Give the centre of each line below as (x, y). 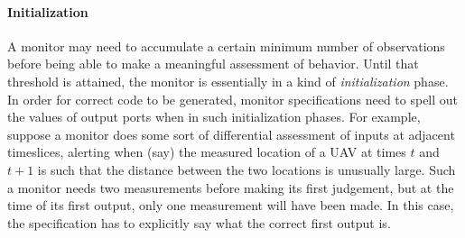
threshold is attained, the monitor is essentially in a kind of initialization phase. (228, 81)
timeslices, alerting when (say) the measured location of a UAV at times (207, 152)
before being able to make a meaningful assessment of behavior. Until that (213, 64)
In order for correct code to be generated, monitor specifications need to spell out (233, 99)
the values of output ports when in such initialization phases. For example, (214, 117)
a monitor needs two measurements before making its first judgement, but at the (231, 187)
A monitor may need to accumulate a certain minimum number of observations (226, 46)
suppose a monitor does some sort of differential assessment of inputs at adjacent (231, 134)
